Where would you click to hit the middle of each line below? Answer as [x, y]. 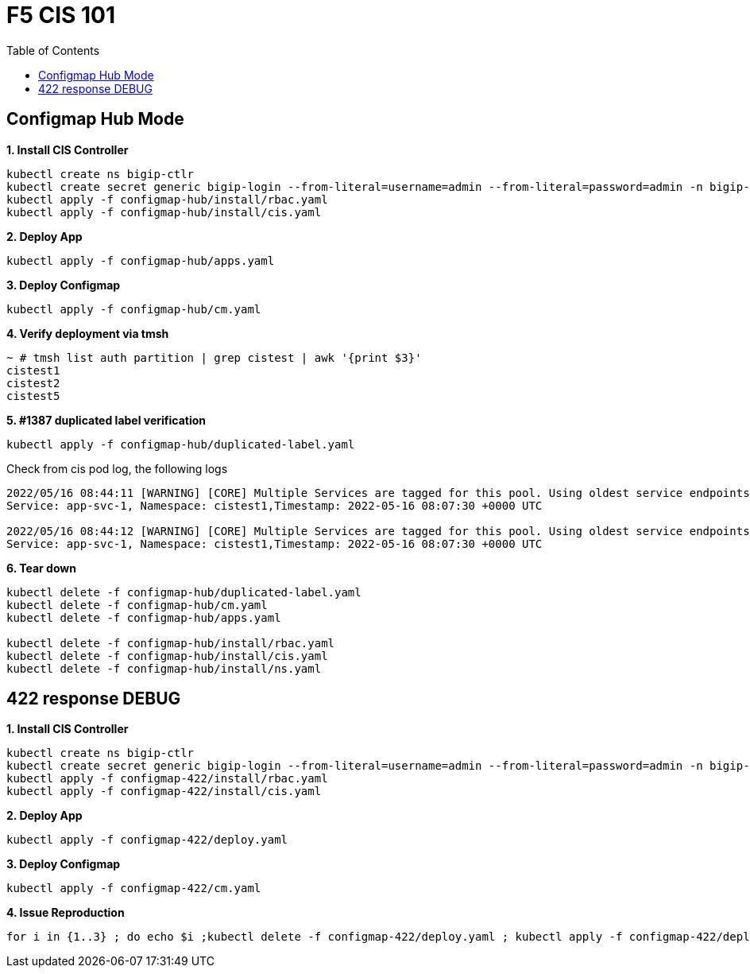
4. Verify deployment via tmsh [88, 333]
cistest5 [33, 396]
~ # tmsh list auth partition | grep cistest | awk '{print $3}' [214, 357]
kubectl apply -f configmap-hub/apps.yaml [141, 260]
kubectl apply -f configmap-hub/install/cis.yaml [164, 212]
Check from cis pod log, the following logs [117, 468]
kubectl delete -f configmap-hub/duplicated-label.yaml [184, 592]
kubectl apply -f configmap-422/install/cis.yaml [164, 792]
